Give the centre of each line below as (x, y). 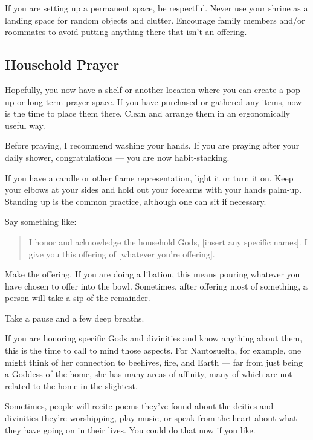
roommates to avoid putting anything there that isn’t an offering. (126, 32)
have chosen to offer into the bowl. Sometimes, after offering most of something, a (156, 286)
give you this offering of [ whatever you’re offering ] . (122, 254)
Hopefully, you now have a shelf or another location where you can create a (144, 89)
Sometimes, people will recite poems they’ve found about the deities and (139, 406)
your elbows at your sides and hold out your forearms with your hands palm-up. (153, 189)
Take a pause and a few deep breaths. (75, 318)
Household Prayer (62, 64)
